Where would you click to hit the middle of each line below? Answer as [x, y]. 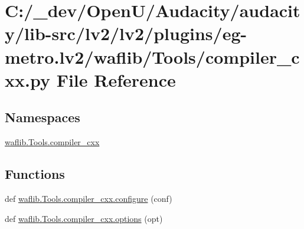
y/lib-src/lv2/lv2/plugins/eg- [126, 33]
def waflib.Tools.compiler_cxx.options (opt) [84, 218]
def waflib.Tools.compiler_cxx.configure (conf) [89, 198]
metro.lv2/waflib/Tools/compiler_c [152, 56]
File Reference [116, 79]
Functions [35, 174]
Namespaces [43, 117]
